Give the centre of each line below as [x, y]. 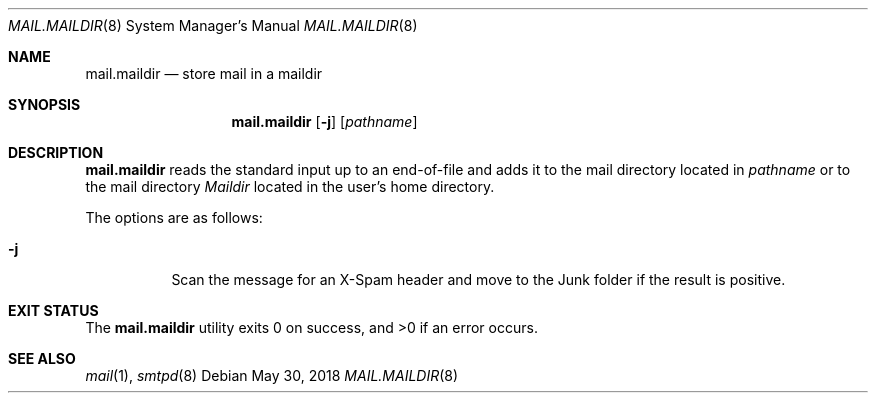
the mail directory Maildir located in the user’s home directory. [290, 186]
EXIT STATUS [53, 310]
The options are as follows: [174, 217]
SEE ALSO [42, 358]
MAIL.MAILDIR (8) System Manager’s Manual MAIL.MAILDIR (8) [213, 25]
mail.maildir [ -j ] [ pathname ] [324, 121]
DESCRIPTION [56, 152]
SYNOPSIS [44, 104]
